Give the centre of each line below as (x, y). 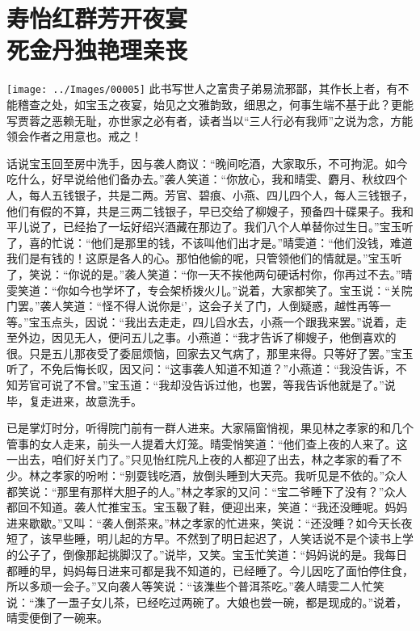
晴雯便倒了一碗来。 (57, 618)
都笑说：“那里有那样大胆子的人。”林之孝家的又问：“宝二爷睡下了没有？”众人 (207, 491)
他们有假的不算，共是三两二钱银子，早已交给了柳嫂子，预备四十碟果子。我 (204, 210)
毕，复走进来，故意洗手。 (74, 400)
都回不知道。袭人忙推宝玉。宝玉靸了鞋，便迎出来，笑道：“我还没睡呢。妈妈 (207, 507)
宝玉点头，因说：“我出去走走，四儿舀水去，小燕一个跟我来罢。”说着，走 (218, 321)
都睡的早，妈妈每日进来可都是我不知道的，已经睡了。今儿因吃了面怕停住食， (210, 570)
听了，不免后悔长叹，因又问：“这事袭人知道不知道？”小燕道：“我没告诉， (201, 369)
